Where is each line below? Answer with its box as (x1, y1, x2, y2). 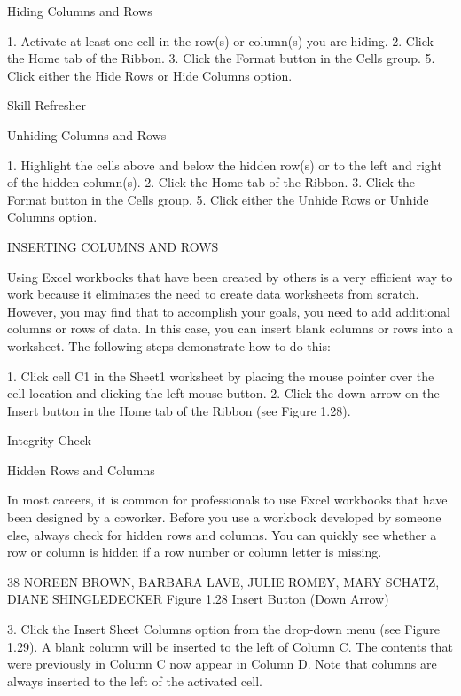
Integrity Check (7, 431, 91, 450)
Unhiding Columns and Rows (7, 125, 167, 144)
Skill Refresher (7, 96, 87, 114)
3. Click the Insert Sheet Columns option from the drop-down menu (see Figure (7, 620, 440, 638)
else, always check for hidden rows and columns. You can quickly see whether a (7, 525, 437, 544)
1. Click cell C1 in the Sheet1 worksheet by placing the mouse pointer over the (7, 366, 434, 385)
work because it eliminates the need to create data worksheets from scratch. (7, 285, 419, 303)
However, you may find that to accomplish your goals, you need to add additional (7, 301, 450, 320)
